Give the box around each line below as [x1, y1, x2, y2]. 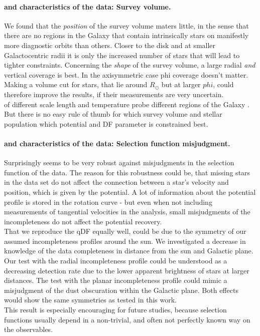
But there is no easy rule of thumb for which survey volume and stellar [4, 109, 222, 119]
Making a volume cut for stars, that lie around [4, 79, 148, 90]
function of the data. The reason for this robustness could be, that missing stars [4, 167, 250, 177]
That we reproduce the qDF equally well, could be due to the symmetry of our [4, 226, 246, 236]
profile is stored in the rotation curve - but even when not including [4, 196, 212, 207]
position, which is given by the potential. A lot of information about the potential [4, 186, 256, 197]
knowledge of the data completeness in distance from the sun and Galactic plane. [4, 245, 253, 256]
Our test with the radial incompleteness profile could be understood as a [4, 255, 227, 266]
